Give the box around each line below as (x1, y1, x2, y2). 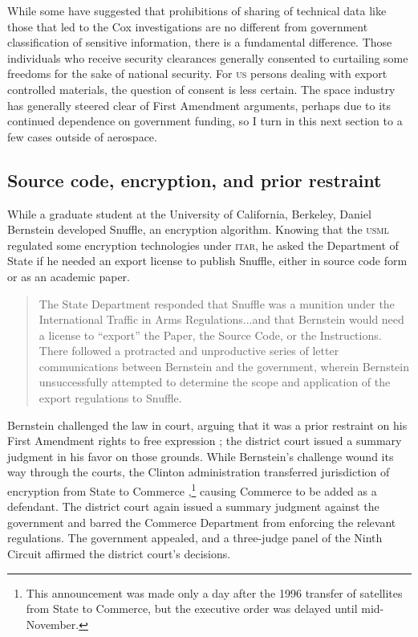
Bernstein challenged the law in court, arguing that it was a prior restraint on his (7, 416, 408, 433)
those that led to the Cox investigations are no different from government (7, 18, 368, 35)
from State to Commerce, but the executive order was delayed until (26, 600, 358, 617)
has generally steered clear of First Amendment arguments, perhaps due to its (7, 96, 392, 113)
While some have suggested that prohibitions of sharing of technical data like (7, 2, 387, 18)
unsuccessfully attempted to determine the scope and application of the (39, 374, 391, 390)
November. (26, 615, 79, 632)
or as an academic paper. (7, 267, 130, 284)
